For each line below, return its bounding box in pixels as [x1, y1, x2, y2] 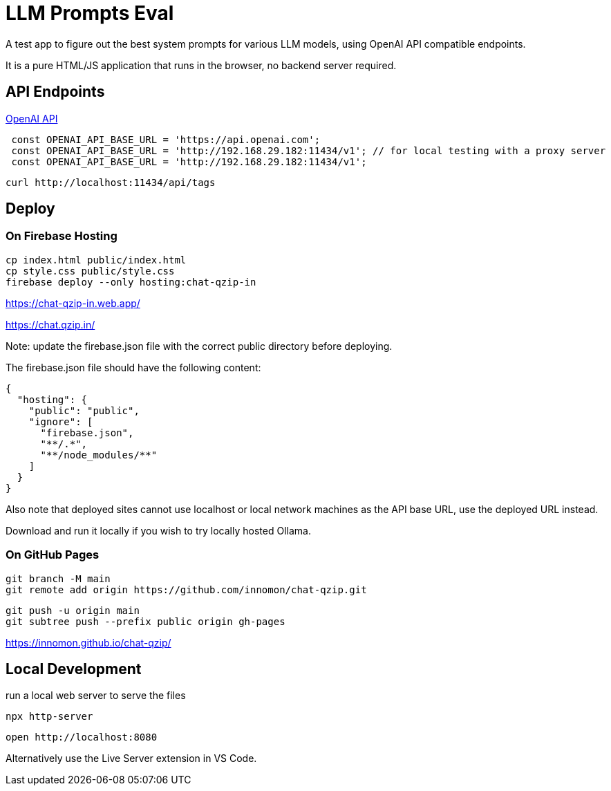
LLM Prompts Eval [6, 1, 174, 25]
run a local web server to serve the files [6, 689, 186, 702]
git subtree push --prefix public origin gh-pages [6, 615, 285, 627]
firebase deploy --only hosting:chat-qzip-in [6, 276, 256, 288]
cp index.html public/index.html [6, 254, 187, 266]
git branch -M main [6, 573, 111, 584]
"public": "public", [28, 404, 140, 416]
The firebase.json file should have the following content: [6, 361, 261, 373]
